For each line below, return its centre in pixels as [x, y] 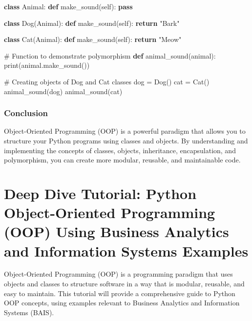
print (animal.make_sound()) [47, 65]
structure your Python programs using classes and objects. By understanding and [126, 140]
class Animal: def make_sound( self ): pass [68, 6]
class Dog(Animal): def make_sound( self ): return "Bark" [92, 23]
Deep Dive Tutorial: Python [100, 193]
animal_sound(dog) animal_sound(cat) [63, 91]
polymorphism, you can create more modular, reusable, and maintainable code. [122, 160]
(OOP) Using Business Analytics [116, 231]
